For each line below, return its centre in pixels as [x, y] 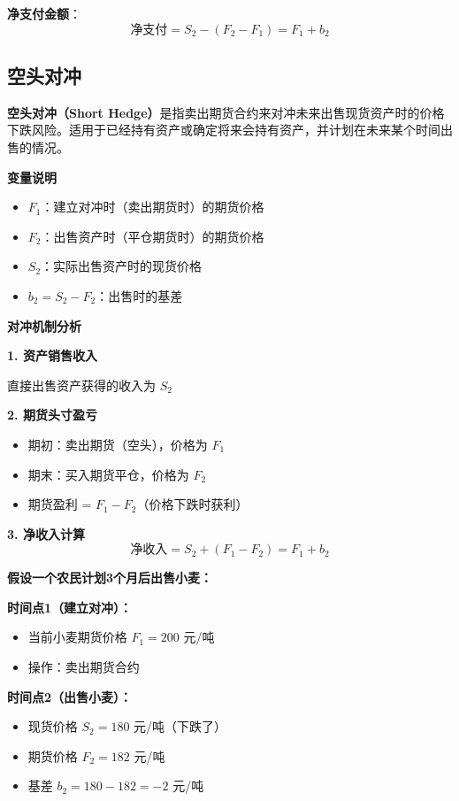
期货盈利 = [60, 504]
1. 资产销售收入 [52, 355]
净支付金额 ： [44, 13]
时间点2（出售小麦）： [70, 696]
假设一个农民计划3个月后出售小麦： [110, 578]
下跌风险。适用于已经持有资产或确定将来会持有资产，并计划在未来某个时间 [224, 130]
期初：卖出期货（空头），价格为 [118, 444]
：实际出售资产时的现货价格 [122, 266]
